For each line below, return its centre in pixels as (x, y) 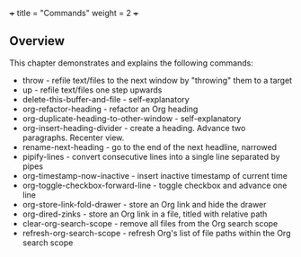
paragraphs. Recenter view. (73, 137)
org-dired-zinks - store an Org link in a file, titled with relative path (145, 214)
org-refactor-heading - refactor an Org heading (110, 109)
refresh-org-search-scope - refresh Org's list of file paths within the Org (156, 233)
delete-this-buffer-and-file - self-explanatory (106, 99)
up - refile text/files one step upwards (92, 90)
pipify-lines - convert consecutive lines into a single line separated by (151, 156)
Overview (37, 41)
